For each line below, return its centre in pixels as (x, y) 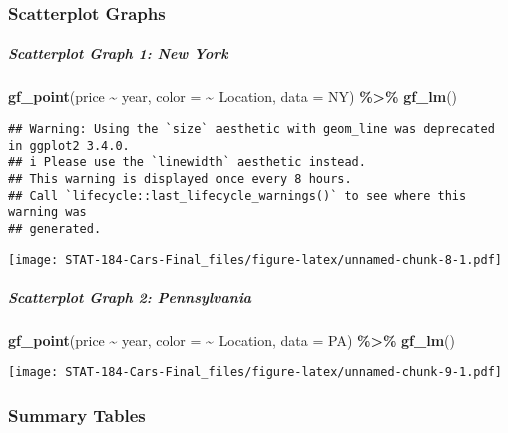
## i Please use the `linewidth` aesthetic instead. (187, 162)
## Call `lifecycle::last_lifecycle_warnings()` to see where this (237, 195)
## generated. (55, 228)
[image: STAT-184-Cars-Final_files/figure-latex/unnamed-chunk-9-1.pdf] (255, 372)
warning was (47, 212)
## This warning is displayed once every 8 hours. (180, 178)
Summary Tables (77, 414)
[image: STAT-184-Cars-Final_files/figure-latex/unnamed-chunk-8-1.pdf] (255, 259)
